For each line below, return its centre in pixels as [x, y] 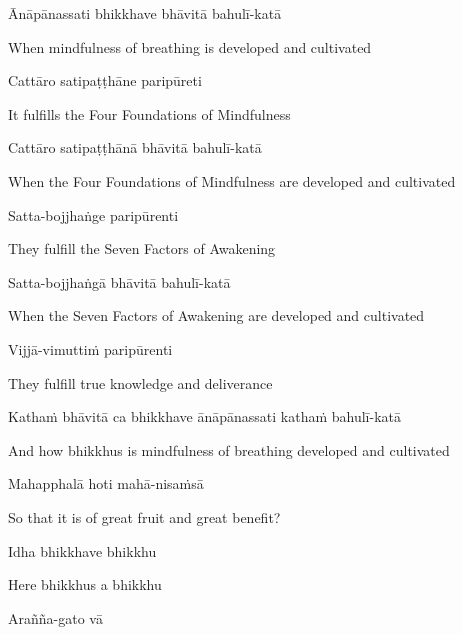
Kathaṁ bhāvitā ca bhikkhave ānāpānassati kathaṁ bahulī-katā [204, 416]
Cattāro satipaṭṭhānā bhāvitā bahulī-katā [135, 147]
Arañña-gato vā [55, 617]
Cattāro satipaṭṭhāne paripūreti [105, 80]
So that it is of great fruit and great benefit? [144, 516]
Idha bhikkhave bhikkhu [82, 550]
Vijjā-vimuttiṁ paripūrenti [90, 348]
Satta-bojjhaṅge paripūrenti [93, 214]
